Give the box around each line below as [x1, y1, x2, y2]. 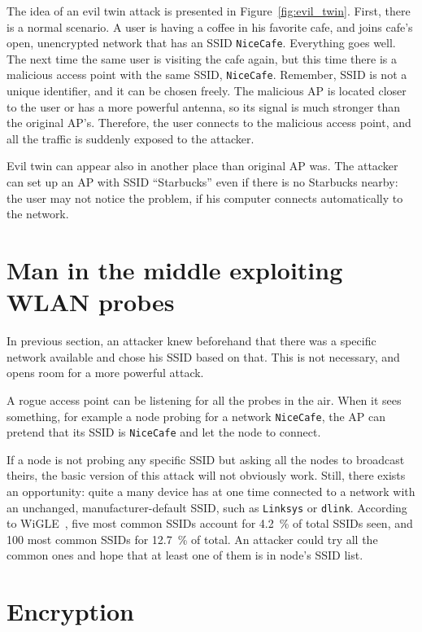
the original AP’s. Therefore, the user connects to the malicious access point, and [7, 114, 411, 131]
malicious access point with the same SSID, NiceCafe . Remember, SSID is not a [7, 66, 407, 83]
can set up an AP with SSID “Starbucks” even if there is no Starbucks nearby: [7, 173, 398, 191]
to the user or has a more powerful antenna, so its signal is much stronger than [7, 98, 401, 115]
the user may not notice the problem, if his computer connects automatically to [7, 189, 403, 206]
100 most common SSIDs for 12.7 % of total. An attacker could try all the [7, 530, 378, 547]
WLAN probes [7, 285, 175, 318]
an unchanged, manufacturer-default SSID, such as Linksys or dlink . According [7, 498, 407, 516]
